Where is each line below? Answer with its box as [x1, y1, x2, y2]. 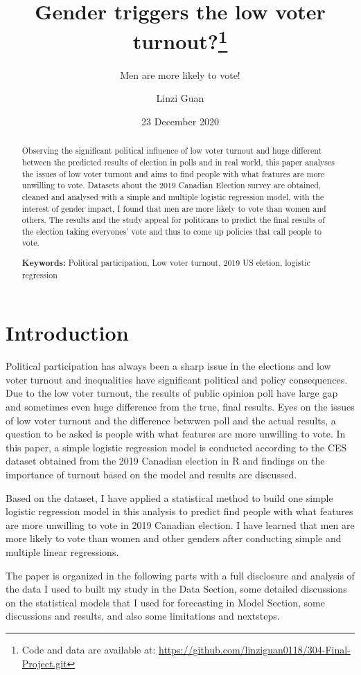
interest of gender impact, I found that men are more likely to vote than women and [21, 202, 326, 214]
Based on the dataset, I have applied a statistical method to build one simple [6, 490, 333, 505]
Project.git [21, 656, 67, 670]
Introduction [6, 318, 129, 347]
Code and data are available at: [21, 642, 156, 656]
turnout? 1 [132, 24, 228, 55]
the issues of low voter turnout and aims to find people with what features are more [21, 168, 325, 179]
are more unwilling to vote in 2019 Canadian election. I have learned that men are [6, 517, 355, 532]
